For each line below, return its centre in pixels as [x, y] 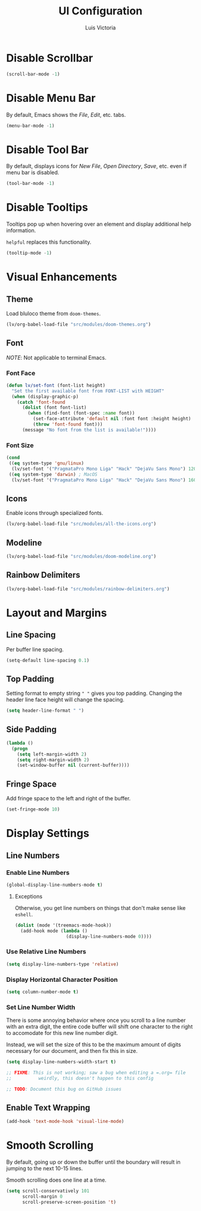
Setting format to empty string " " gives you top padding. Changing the [94, 693]
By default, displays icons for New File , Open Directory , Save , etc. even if [97, 166]
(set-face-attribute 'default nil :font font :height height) [112, 419]
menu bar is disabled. [33, 172]
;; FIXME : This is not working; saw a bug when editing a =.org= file [96, 1073]
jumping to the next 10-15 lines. [45, 1168]
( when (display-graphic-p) [45, 396]
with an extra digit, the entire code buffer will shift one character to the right [100, 1027]
